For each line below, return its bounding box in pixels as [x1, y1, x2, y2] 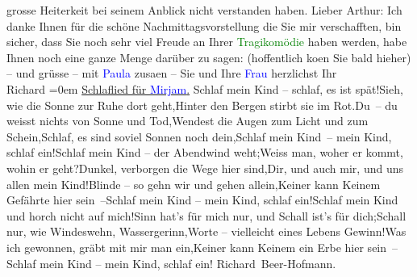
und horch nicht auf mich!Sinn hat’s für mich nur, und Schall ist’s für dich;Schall [6, 207, 407, 224]
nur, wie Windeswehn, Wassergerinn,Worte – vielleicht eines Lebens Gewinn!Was [6, 223, 407, 240]
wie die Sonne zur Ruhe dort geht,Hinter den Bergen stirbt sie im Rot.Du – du [6, 96, 398, 113]
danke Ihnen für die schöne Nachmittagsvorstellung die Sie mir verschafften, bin [6, 17, 402, 34]
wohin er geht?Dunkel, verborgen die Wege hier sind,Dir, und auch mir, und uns [6, 159, 403, 176]
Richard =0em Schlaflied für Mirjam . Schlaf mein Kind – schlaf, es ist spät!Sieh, [6, 80, 403, 97]
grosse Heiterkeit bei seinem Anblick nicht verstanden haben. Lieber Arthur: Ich [6, 2, 402, 18]
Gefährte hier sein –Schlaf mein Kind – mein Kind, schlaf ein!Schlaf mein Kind [6, 191, 398, 208]
